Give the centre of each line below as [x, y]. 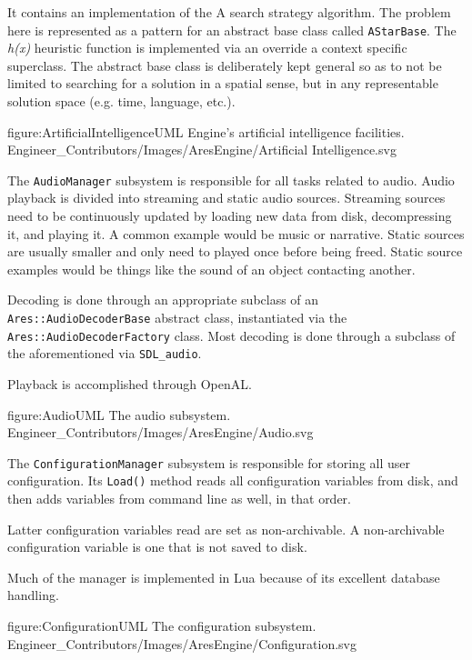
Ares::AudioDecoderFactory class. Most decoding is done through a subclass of [231, 335]
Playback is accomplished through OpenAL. [130, 384]
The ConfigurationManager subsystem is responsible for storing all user [209, 462]
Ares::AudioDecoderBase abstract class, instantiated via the [177, 318]
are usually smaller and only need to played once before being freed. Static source [235, 251]
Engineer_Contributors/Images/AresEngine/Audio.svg [161, 432]
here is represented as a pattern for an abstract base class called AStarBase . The [232, 30]
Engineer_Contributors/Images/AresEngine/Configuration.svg [182, 643]
